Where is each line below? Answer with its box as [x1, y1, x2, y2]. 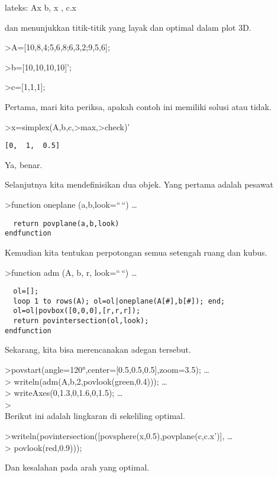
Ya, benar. [5, 158, 43, 170]
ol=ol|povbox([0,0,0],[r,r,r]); [13, 307, 141, 315]
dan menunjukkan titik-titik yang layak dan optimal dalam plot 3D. [5, 21, 251, 33]
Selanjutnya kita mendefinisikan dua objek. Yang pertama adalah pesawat [5, 178, 274, 191]
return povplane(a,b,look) [13, 219, 119, 228]
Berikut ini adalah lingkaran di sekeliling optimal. [5, 410, 185, 422]
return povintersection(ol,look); [13, 317, 149, 325]
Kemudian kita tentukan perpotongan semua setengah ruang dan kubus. [5, 246, 267, 258]
